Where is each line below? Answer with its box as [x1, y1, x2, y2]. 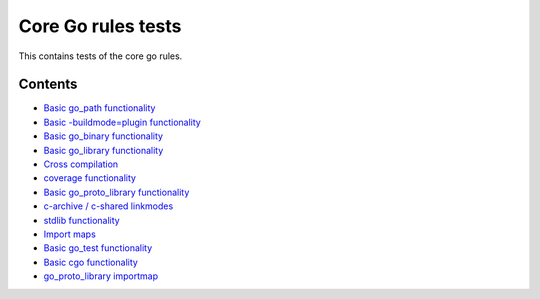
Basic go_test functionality [43, 242, 153, 254]
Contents [18, 76, 78, 93]
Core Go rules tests [18, 15, 182, 37]
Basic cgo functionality [43, 256, 139, 268]
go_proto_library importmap [43, 270, 159, 282]
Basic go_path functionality [43, 102, 156, 114]
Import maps [43, 228, 97, 240]
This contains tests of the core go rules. [18, 50, 183, 62]
